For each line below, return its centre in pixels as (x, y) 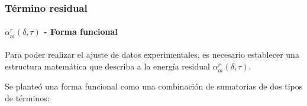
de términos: (27, 97)
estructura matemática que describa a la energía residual (107, 66)
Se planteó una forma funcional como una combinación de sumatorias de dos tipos (154, 86)
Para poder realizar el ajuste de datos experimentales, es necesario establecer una (152, 54)
